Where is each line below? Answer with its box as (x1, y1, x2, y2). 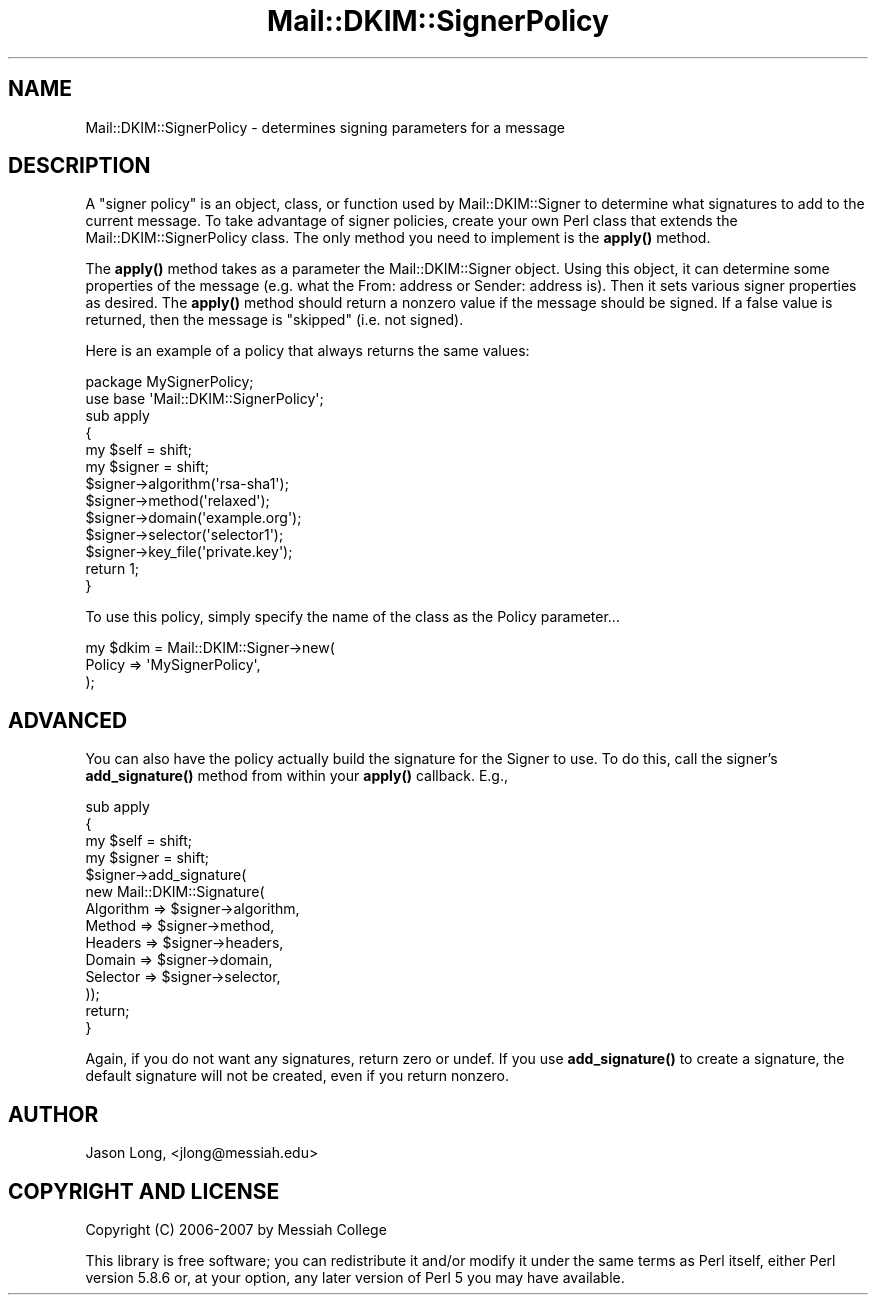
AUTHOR (8, 1101, 99, 1127)
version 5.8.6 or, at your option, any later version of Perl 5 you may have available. (85, 1268, 625, 1286)
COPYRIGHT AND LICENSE (8, 1178, 280, 1204)
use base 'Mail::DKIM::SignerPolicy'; (85, 390, 324, 408)
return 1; (85, 560, 140, 578)
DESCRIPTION (8, 153, 151, 179)
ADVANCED (8, 707, 128, 733)
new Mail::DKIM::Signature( (85, 883, 265, 901)
